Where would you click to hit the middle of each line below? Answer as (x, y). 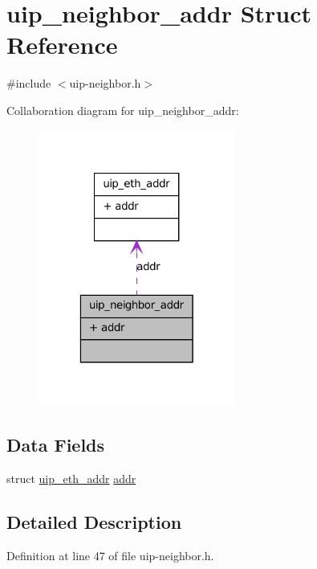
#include (29, 83)
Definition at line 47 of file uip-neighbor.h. (110, 555)
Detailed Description (94, 521)
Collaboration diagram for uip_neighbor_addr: (123, 110)
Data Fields (56, 445)
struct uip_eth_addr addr (71, 478)
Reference (62, 45)
